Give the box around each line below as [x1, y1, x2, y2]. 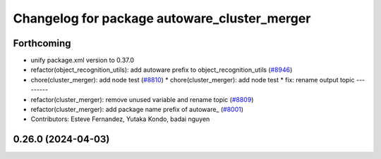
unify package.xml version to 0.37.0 [30, 56, 134, 65]
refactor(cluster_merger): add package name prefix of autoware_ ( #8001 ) [30, 106, 243, 114]
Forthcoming [13, 37, 71, 49]
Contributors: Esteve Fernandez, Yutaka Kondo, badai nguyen [30, 115, 210, 123]
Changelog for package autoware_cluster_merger [13, 11, 311, 26]
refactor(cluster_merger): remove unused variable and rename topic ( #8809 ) [30, 95, 254, 103]
